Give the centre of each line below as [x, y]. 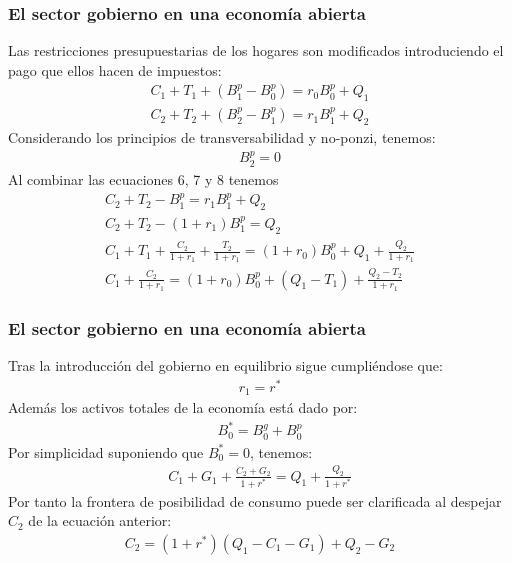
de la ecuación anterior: [100, 520]
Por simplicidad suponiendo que [106, 451]
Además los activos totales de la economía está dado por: [183, 407]
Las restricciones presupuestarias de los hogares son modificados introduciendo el [256, 50]
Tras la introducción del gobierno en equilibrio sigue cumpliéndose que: [225, 365]
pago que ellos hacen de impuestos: [115, 69]
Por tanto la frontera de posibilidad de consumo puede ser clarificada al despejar [255, 500]
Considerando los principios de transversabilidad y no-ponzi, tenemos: [222, 137]
